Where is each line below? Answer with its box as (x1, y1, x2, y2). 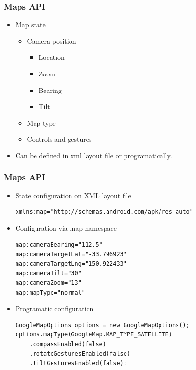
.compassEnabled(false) (29, 340, 106, 348)
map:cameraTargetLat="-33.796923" (15, 251, 127, 258)
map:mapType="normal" (15, 289, 85, 296)
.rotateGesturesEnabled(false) (29, 350, 131, 357)
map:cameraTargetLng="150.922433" (15, 260, 127, 267)
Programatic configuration (15, 303, 94, 314)
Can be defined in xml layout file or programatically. (15, 150, 172, 160)
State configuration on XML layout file (15, 190, 131, 200)
